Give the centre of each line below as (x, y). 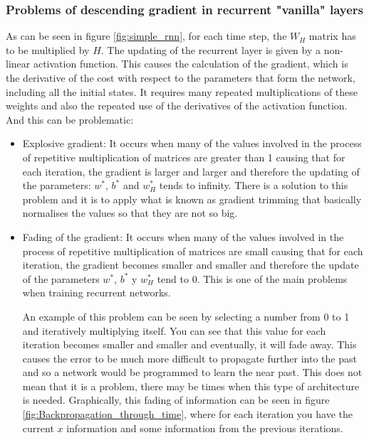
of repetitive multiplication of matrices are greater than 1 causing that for (184, 157)
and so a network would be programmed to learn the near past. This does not (192, 372)
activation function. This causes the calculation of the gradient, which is (191, 64)
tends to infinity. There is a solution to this (254, 185)
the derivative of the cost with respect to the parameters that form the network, (181, 77)
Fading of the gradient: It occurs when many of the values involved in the (183, 236)
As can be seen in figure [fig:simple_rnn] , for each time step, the (146, 36)
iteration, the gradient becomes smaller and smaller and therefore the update (191, 265)
